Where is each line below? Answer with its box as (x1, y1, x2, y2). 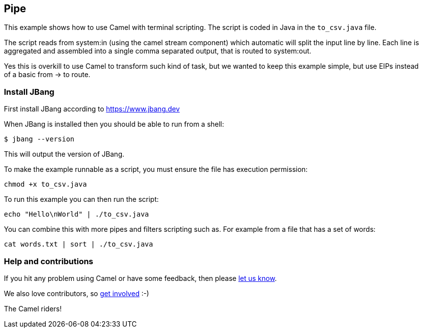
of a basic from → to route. (4, 70, 90, 79)
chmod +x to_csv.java (4, 180, 87, 189)
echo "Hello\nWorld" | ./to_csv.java (4, 210, 149, 219)
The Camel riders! (4, 304, 62, 313)
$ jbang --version (4, 135, 75, 143)
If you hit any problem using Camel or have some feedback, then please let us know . (4, 274, 277, 282)
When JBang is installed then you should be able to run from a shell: (4, 120, 225, 129)
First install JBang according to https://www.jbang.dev (4, 105, 180, 113)
